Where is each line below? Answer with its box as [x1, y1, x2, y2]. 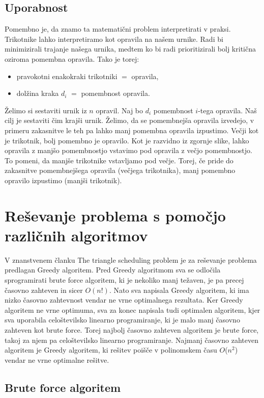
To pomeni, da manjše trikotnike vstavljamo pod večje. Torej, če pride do [5, 155, 233, 165]
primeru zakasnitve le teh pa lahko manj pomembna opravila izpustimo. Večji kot [5, 125, 259, 135]
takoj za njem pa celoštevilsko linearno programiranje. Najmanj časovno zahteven [5, 334, 258, 345]
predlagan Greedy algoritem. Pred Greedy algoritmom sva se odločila [5, 264, 221, 275]
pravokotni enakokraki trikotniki [16, 70, 118, 81]
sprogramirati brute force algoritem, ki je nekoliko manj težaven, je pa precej [5, 275, 244, 285]
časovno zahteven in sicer [5, 284, 83, 295]
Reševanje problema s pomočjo [5, 205, 226, 226]
